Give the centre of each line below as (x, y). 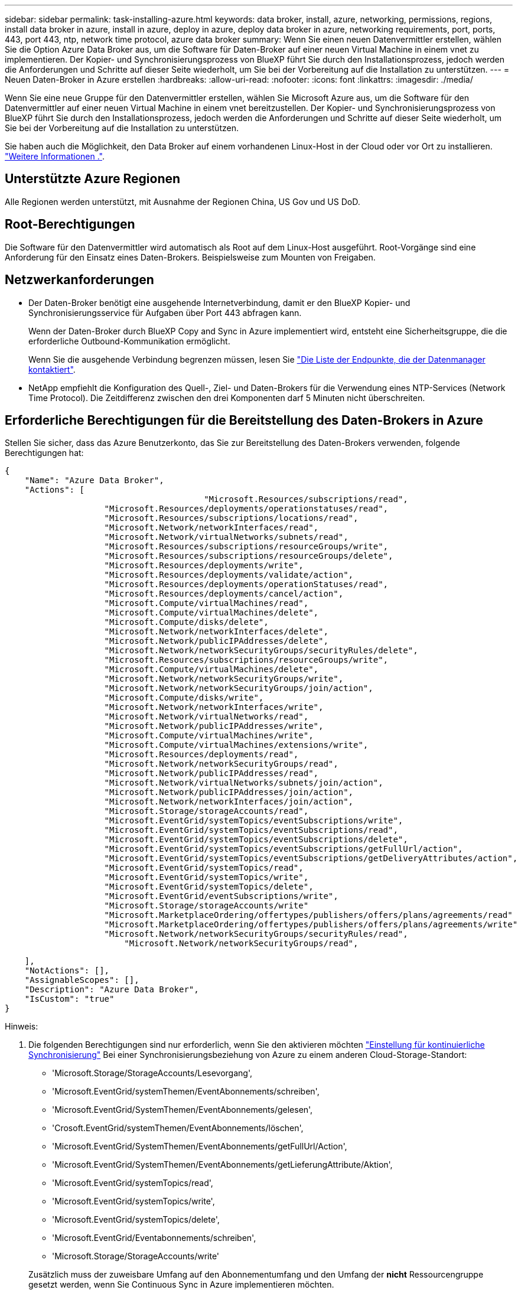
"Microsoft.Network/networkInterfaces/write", (214, 707)
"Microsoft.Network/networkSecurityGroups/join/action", (239, 688)
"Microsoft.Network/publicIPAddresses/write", (214, 726)
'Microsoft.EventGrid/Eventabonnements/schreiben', (154, 1238)
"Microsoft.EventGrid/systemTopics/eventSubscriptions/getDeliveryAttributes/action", (311, 859)
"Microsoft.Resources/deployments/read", (201, 755)
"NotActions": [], (67, 971)
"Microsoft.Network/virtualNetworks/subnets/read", (226, 537)
